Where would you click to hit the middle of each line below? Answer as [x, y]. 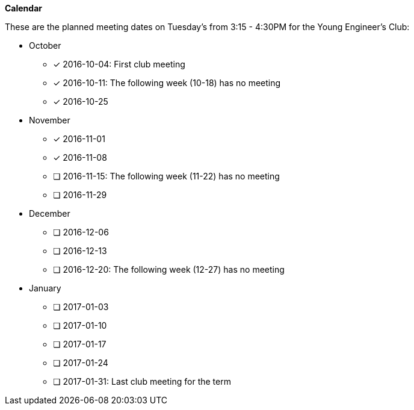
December [50, 213]
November [50, 120]
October [45, 45]
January [45, 288]
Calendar [23, 8]
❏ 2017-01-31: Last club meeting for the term [142, 381]
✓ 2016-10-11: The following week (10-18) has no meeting [167, 83]
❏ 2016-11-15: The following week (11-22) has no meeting [166, 176]
